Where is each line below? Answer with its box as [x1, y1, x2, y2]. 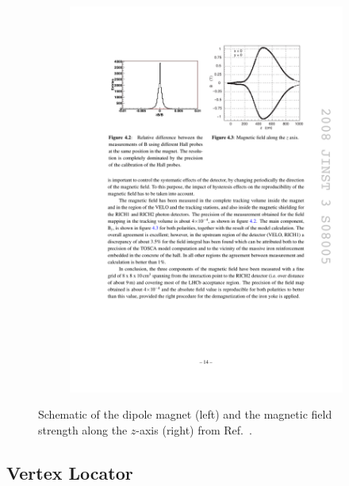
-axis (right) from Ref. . [136, 421, 252, 438]
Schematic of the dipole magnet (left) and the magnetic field [38, 406, 332, 423]
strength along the [38, 421, 128, 438]
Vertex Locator [6, 460, 133, 484]
